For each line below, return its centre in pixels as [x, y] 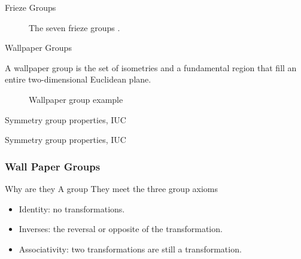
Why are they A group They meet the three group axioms [112, 188]
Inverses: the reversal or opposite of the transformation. [121, 229]
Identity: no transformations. [72, 208]
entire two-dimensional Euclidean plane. [78, 79]
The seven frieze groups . [75, 27]
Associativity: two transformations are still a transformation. [130, 249]
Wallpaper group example [76, 99]
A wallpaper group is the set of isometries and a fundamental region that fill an [151, 67]
